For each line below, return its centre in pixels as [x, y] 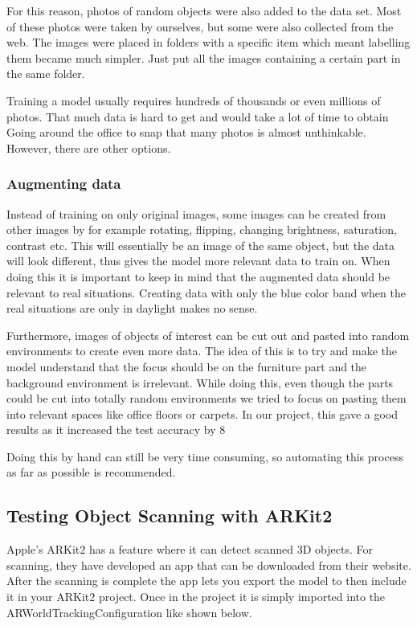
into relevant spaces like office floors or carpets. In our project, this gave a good [202, 413]
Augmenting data [64, 184]
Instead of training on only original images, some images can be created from [196, 213]
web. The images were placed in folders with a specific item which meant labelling [208, 42]
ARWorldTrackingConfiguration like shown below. [129, 612]
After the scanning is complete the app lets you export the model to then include [206, 581]
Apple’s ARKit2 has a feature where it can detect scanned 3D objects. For [190, 549]
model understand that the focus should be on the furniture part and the [187, 366]
